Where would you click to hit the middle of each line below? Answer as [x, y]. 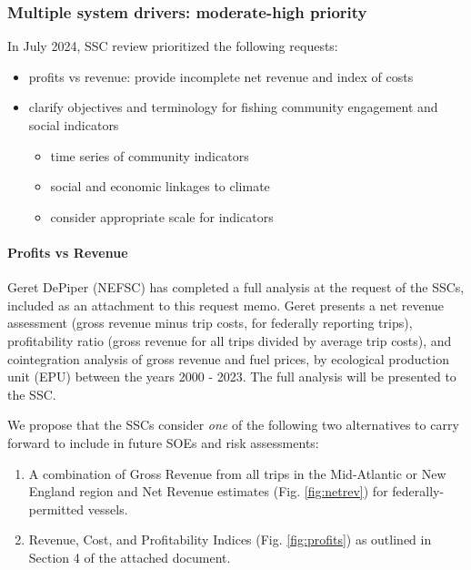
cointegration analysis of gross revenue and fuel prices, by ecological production [228, 358]
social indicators [74, 125]
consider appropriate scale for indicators [162, 216]
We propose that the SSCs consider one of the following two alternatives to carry [233, 425]
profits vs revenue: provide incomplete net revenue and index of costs [221, 76]
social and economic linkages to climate [160, 186]
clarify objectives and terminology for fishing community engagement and [233, 107]
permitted [56, 509]
